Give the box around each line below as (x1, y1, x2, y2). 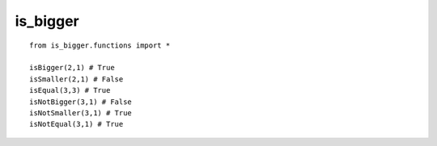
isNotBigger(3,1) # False (29, 97, 133, 106)
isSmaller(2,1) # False (29, 74, 124, 84)
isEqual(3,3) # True (29, 86, 111, 95)
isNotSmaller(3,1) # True (29, 108, 133, 117)
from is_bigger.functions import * (29, 40, 171, 50)
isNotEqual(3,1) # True (29, 119, 124, 129)
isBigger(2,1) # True (29, 63, 115, 73)
